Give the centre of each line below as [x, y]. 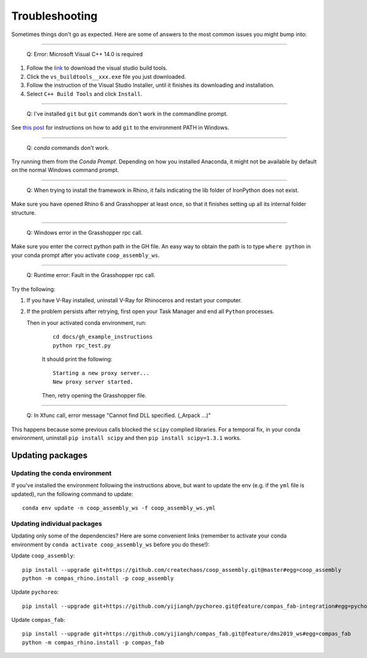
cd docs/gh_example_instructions [103, 337]
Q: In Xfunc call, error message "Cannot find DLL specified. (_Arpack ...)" [119, 415]
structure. [24, 213]
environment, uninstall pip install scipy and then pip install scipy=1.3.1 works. [126, 438]
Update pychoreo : [35, 592]
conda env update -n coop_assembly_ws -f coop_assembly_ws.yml [119, 508]
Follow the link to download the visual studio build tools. [97, 68]
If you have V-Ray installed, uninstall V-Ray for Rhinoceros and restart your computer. [134, 300]
